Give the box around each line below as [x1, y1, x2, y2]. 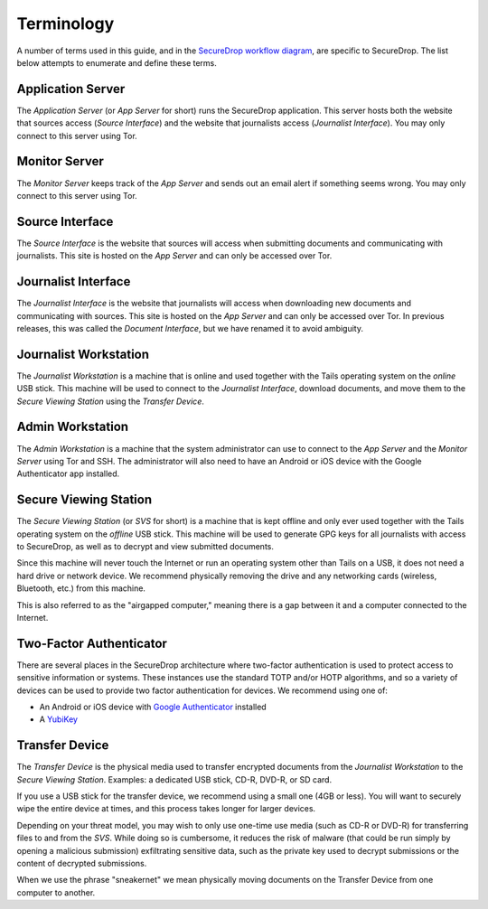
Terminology [16, 14, 115, 33]
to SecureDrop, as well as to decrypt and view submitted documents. [16, 540, 275, 551]
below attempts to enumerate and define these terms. [16, 57, 217, 68]
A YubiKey [39, 714, 79, 725]
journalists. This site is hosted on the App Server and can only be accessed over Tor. [16, 250, 333, 261]
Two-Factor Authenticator [16, 635, 167, 651]
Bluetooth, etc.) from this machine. [16, 583, 146, 594]
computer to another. [16, 886, 96, 898]
